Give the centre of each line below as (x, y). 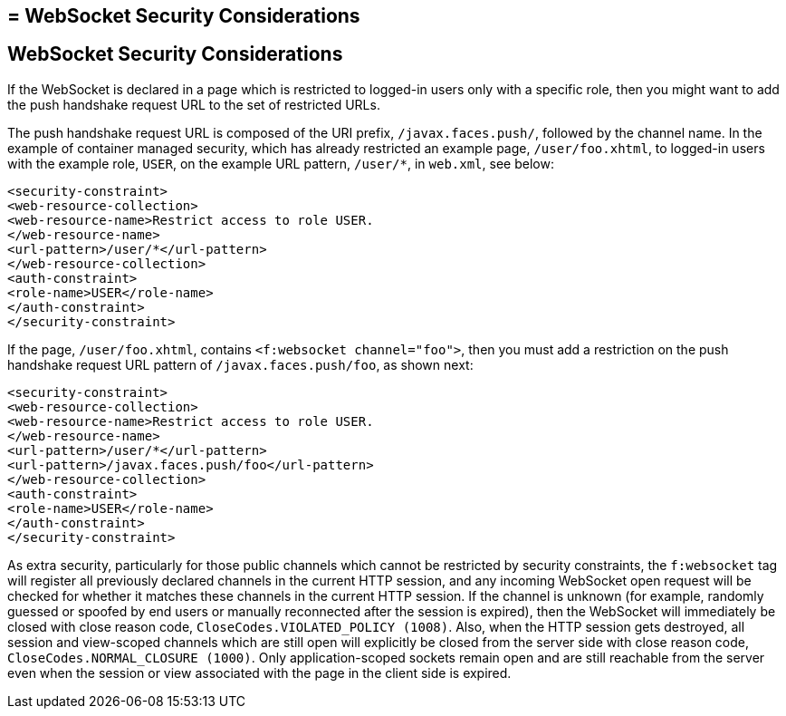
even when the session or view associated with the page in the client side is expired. (259, 672)
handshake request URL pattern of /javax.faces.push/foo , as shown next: (240, 364)
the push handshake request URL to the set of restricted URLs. (194, 104)
